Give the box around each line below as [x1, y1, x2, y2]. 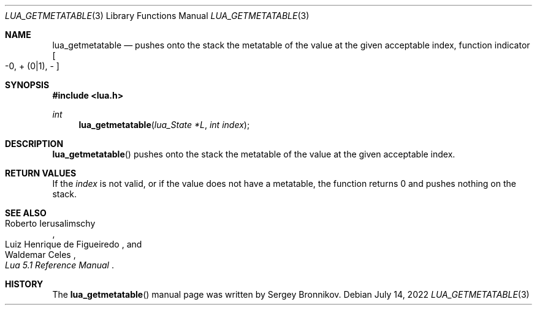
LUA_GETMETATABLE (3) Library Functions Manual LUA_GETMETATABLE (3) [5, 10, 310, 21]
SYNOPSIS [5, 80, 50, 90]
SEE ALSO [5, 208, 47, 218]
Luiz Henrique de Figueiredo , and [5, 239, 142, 249]
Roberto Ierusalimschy [5, 218, 96, 229]
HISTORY [5, 279, 44, 289]
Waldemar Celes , [5, 249, 76, 260]
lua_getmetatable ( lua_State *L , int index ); [78, 119, 250, 130]
